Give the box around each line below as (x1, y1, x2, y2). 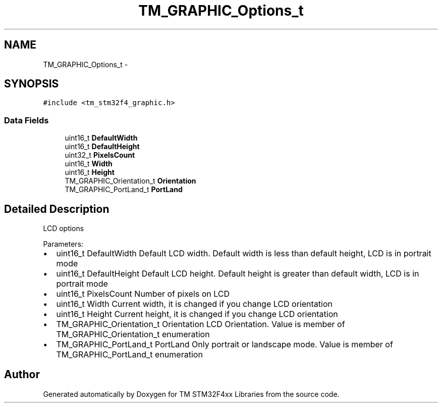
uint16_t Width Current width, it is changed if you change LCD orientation (56, 299, 333, 309)
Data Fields (4, 115, 49, 125)
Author (4, 368, 40, 381)
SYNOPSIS (4, 77, 59, 91)
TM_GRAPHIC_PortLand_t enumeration (56, 349, 203, 360)
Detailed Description (4, 202, 109, 215)
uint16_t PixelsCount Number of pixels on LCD (56, 289, 230, 299)
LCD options (43, 224, 84, 233)
